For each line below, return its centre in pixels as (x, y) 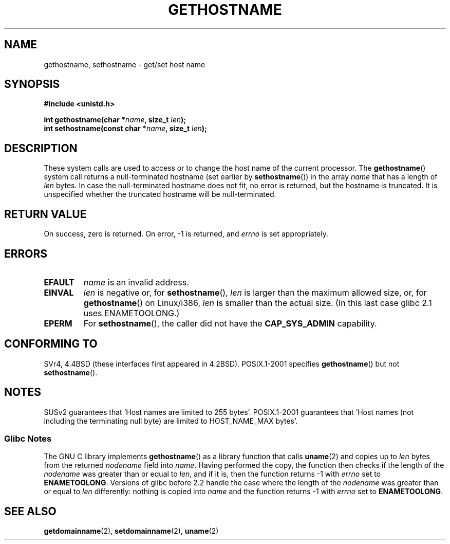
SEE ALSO (30, 511)
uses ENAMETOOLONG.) (132, 313)
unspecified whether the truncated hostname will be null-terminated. (160, 194)
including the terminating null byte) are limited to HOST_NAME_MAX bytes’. (171, 421)
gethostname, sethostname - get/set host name (125, 64)
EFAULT (59, 282)
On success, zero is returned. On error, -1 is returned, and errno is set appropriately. (186, 234)
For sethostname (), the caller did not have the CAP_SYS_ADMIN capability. (230, 323)
